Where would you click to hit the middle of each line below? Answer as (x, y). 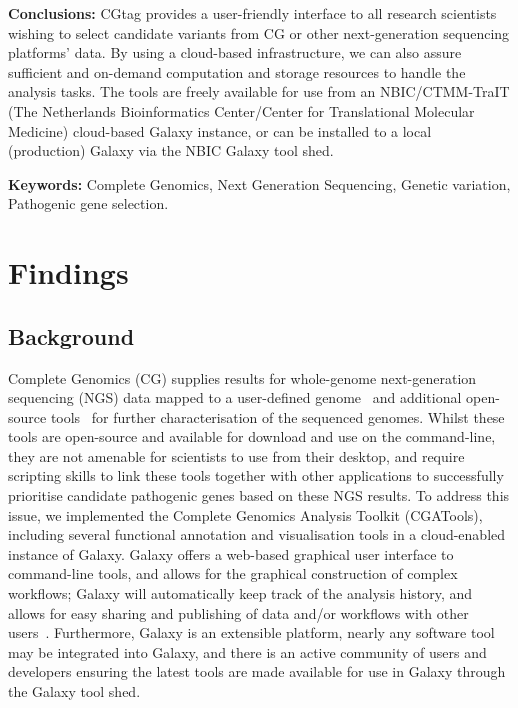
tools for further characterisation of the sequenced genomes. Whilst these (277, 416)
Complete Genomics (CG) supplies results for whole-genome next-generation (242, 377)
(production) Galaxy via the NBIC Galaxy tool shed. (171, 150)
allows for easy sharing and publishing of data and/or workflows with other (238, 612)
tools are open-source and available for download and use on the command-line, (252, 436)
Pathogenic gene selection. (88, 203)
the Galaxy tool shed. (74, 691)
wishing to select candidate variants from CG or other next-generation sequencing (259, 32)
